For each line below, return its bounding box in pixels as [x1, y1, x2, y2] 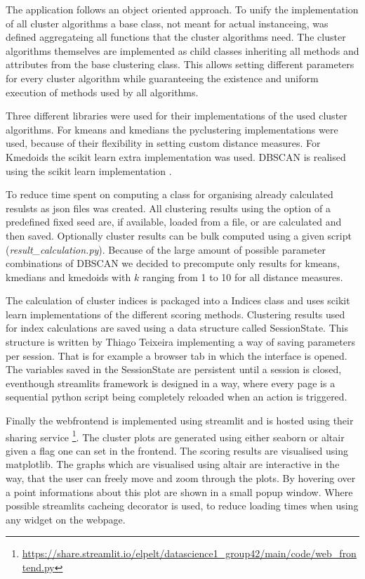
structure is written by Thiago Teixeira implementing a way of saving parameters [6, 334, 355, 349]
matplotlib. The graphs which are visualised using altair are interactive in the [6, 457, 340, 471]
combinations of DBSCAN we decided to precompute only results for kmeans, [6, 256, 340, 271]
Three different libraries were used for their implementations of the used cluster [6, 108, 347, 123]
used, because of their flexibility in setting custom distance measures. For [6, 136, 321, 150]
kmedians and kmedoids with [6, 269, 131, 284]
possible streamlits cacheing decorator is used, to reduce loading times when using [6, 498, 359, 513]
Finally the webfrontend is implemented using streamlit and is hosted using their [6, 413, 354, 428]
